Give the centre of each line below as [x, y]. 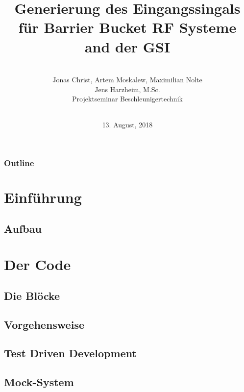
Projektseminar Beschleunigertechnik [127, 99]
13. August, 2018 [127, 125]
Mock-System [39, 382]
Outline [19, 163]
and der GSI [127, 46]
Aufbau [23, 228]
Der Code [37, 264]
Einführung [43, 197]
